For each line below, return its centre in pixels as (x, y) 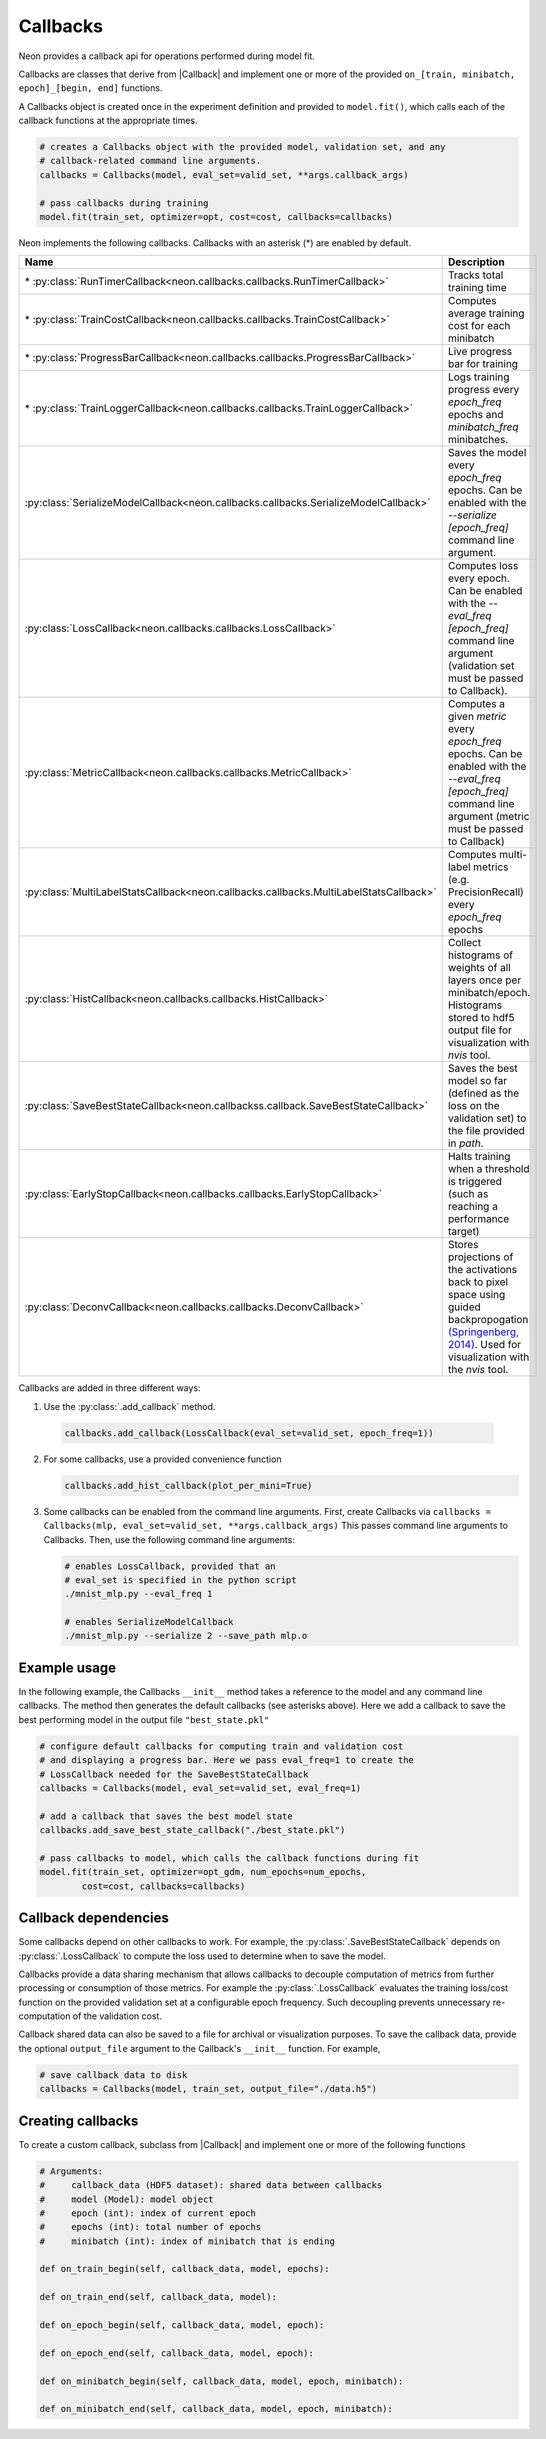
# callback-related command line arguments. (150, 161)
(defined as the (483, 1093)
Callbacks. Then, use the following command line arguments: (169, 1539)
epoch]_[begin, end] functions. (90, 88)
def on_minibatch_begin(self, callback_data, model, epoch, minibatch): (221, 2381)
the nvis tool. (478, 1370)
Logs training (478, 377)
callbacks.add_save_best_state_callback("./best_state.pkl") (192, 1830)
